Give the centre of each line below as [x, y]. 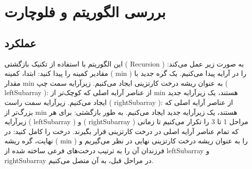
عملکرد [20, 43]
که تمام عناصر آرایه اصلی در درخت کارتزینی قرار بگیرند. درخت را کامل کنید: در [122, 131]
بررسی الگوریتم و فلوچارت [85, 12]
